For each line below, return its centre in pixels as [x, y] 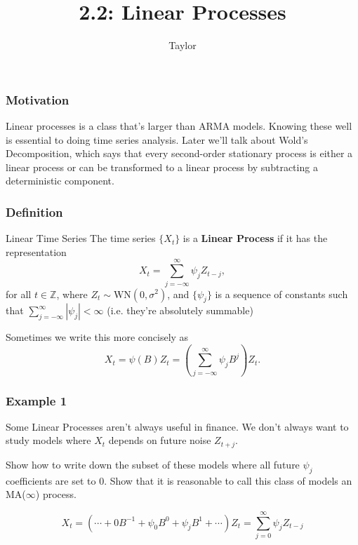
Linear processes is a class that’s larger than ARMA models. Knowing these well [179, 126]
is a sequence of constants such [281, 294]
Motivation [38, 99]
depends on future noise [160, 440]
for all [19, 294]
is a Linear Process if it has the [255, 238]
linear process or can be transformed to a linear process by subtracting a [162, 167]
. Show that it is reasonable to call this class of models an [228, 480]
